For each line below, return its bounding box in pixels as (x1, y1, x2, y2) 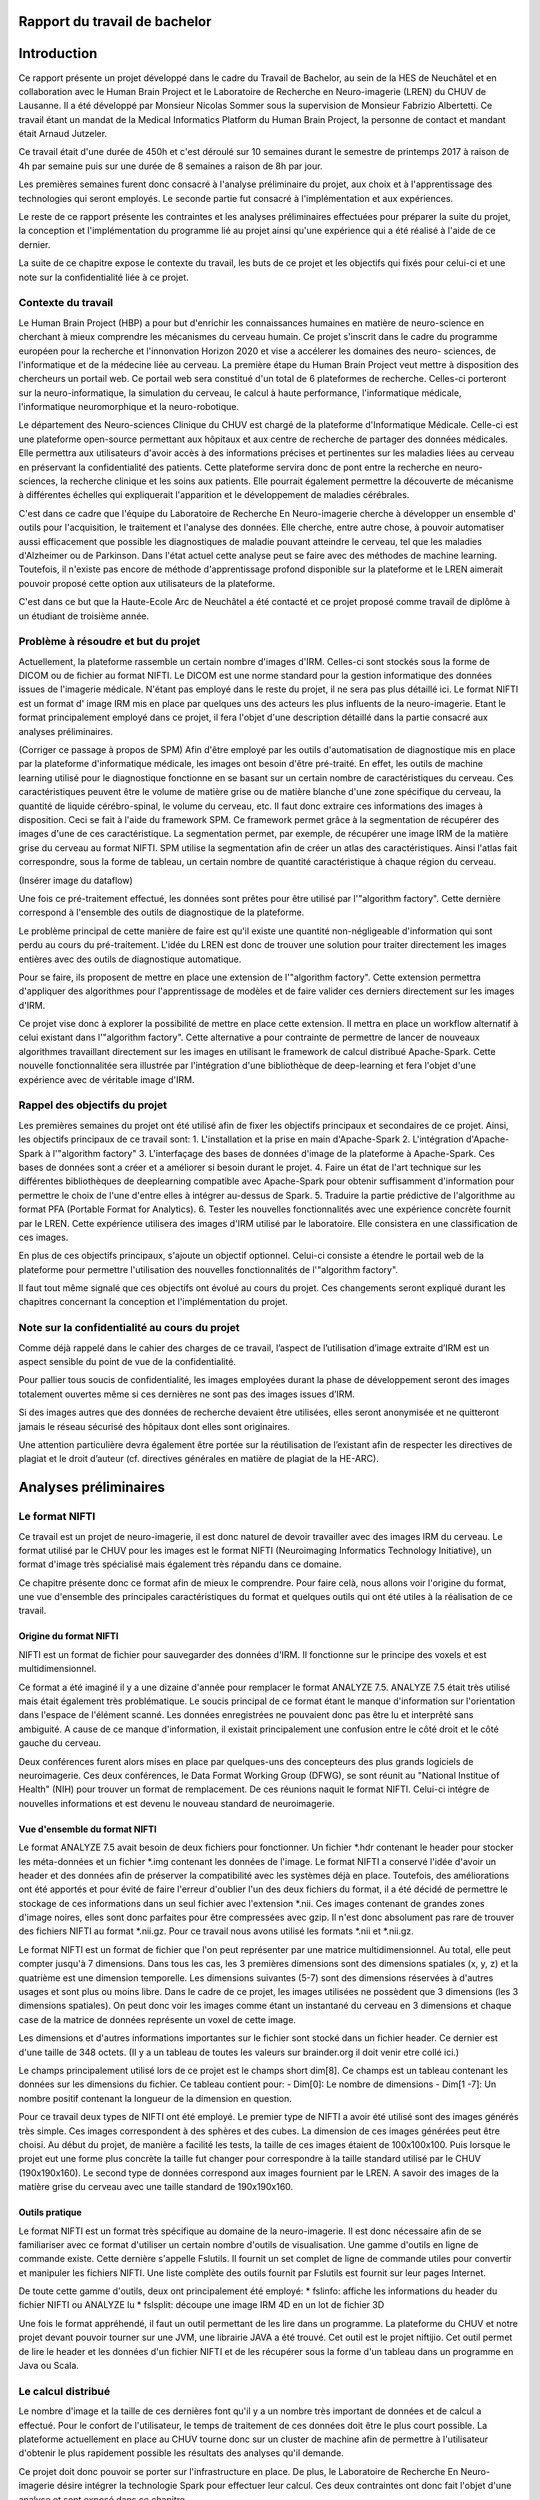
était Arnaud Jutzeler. (18, 128, 108, 140)
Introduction (18, 45, 98, 62)
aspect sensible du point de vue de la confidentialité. (18, 1356, 237, 1367)
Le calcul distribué (18, 2384, 111, 2398)
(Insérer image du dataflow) (18, 874, 134, 886)
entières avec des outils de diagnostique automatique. (18, 953, 242, 965)
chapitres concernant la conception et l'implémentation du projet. (18, 1296, 289, 1308)
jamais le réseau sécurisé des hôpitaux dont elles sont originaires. (18, 1420, 290, 1432)
